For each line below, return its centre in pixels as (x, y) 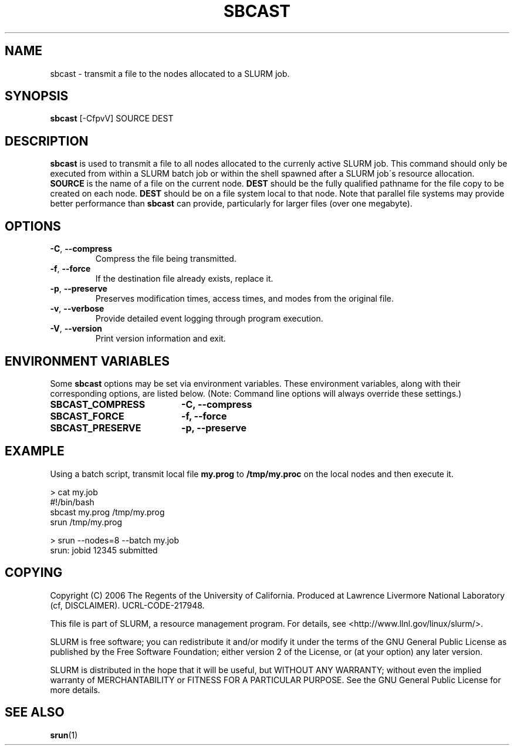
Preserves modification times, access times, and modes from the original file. (245, 299)
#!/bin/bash (72, 502)
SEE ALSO (35, 712)
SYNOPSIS (37, 96)
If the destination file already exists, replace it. (184, 279)
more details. (75, 690)
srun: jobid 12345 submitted (104, 550)
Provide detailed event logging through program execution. (209, 319)
